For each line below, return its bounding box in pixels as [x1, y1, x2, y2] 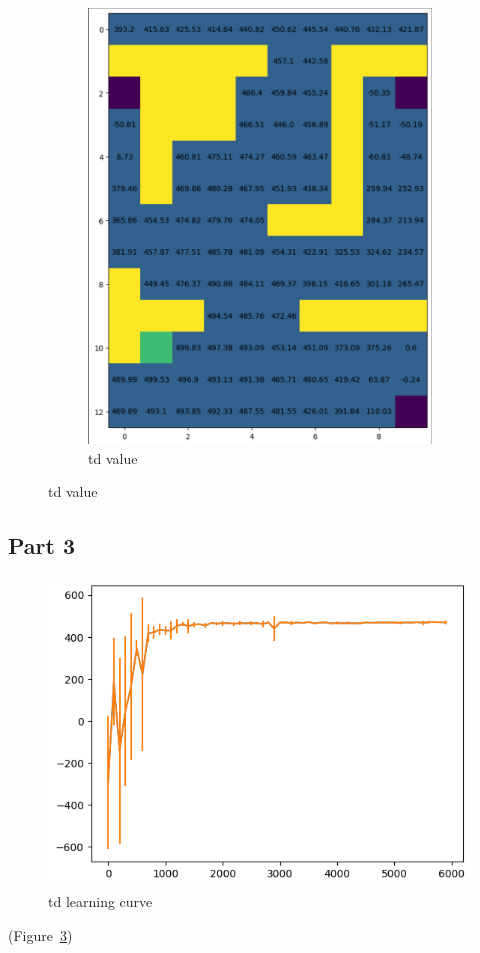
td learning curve [48, 890, 153, 911]
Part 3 [8, 530, 76, 561]
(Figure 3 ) [8, 924, 73, 945]
